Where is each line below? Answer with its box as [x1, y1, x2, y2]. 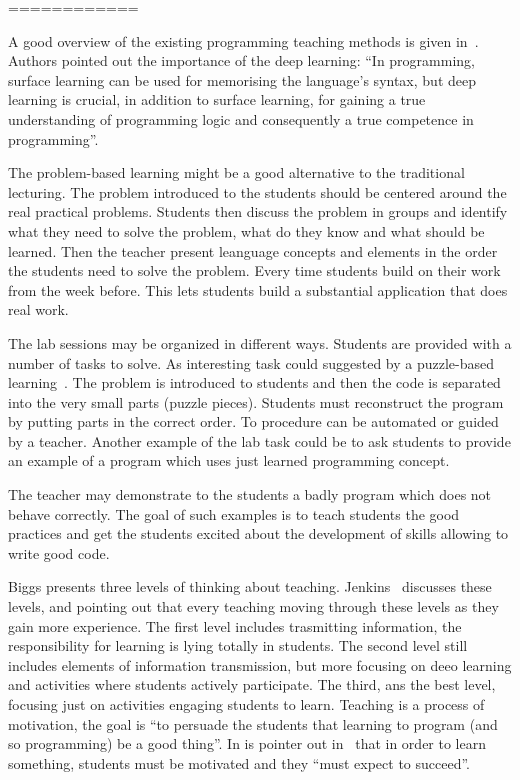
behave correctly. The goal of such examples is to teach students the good [8, 503, 460, 524]
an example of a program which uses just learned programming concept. [8, 450, 450, 471]
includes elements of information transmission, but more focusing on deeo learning [8, 654, 512, 675]
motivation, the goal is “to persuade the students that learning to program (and [8, 713, 498, 734]
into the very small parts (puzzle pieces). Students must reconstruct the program [8, 391, 504, 412]
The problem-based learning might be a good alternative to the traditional [8, 162, 465, 183]
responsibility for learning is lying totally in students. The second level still [8, 635, 468, 656]
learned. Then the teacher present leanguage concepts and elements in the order [8, 240, 498, 261]
